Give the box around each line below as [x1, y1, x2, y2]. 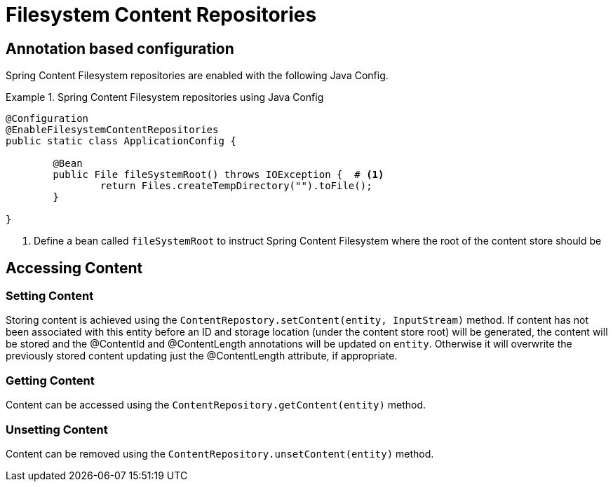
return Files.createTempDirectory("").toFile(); [100, 180, 372, 192]
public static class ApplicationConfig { [6, 135, 236, 147]
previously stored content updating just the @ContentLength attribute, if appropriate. [6, 350, 398, 362]
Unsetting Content [6, 422, 108, 437]
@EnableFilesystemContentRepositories [6, 124, 219, 136]
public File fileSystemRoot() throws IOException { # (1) [53, 169, 384, 181]
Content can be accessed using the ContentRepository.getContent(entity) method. [6, 399, 426, 411]
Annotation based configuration [6, 39, 234, 57]
